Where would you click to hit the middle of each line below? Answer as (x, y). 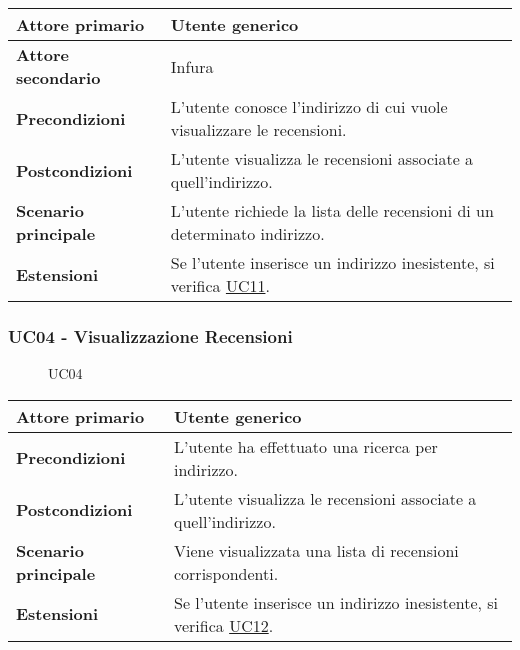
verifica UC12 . (223, 625)
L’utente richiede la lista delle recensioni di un (332, 210)
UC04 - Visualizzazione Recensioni (150, 335)
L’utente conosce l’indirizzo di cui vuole (309, 106)
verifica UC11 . (220, 285)
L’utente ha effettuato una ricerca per (305, 446)
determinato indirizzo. (247, 233)
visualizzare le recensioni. (258, 129)
